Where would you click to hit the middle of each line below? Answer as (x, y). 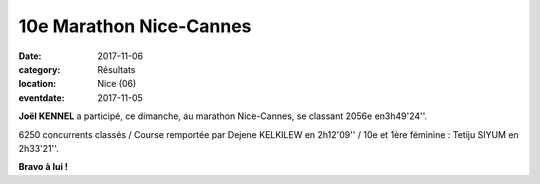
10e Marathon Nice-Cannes (135, 26)
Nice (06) (117, 84)
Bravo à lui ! (43, 167)
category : (39, 69)
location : (37, 84)
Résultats (116, 69)
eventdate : (41, 97)
